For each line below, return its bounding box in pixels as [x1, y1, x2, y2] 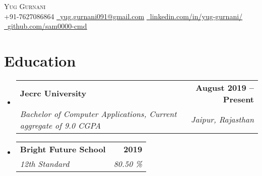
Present [223, 93, 254, 105]
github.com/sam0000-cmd [8, 21, 87, 31]
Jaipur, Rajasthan [191, 113, 254, 126]
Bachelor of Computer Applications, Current [20, 107, 177, 120]
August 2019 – [195, 81, 254, 93]
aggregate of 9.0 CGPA [20, 119, 101, 131]
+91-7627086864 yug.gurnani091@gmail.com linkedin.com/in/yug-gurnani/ [4, 11, 243, 21]
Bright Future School [20, 143, 106, 155]
